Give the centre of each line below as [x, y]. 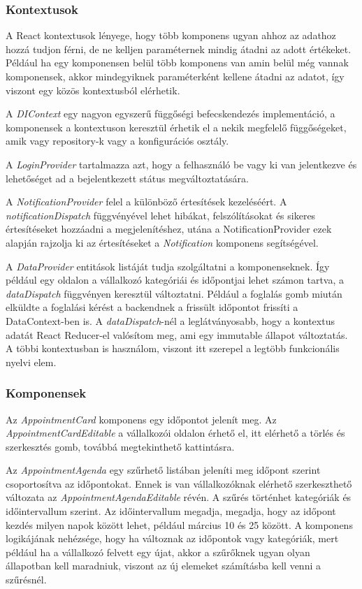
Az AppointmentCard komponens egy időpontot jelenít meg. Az [141, 419]
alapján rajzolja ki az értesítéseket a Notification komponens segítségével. [162, 242]
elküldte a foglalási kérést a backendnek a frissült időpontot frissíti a [152, 307]
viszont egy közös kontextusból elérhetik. [93, 90]
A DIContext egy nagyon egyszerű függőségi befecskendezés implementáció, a [171, 114]
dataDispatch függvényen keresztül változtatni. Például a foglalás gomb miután [174, 293]
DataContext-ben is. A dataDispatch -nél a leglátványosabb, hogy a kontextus [170, 320]
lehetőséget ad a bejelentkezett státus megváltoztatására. [127, 178]
